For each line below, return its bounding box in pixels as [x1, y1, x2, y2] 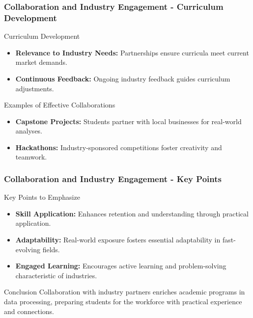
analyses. [15, 126, 43, 136]
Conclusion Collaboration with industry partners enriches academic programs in [4, 287, 245, 297]
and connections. [4, 306, 54, 316]
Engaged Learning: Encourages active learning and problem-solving [15, 261, 226, 271]
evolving [15, 244, 40, 254]
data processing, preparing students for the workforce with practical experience [4, 296, 242, 307]
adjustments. [15, 83, 54, 93]
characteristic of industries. [15, 270, 97, 280]
